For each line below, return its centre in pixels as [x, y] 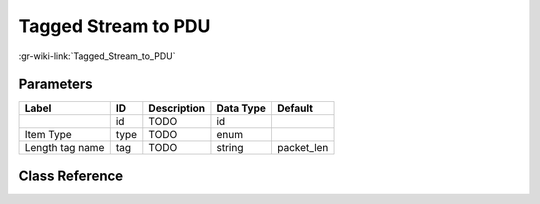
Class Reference [71, 175]
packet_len [302, 148]
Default [295, 108]
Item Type [48, 135]
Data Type [241, 108]
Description [177, 108]
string [230, 148]
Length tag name [64, 148]
